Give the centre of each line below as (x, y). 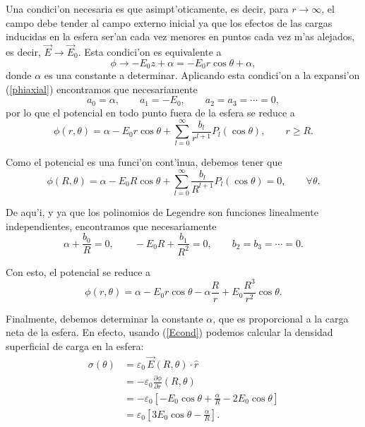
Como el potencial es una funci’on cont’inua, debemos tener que (144, 162)
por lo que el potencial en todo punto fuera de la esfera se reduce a (150, 112)
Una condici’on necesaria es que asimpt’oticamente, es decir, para (147, 8)
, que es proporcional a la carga (281, 318)
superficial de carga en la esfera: (75, 346)
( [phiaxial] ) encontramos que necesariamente (102, 89)
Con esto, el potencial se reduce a (78, 271)
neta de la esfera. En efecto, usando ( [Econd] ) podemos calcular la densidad (169, 332)
